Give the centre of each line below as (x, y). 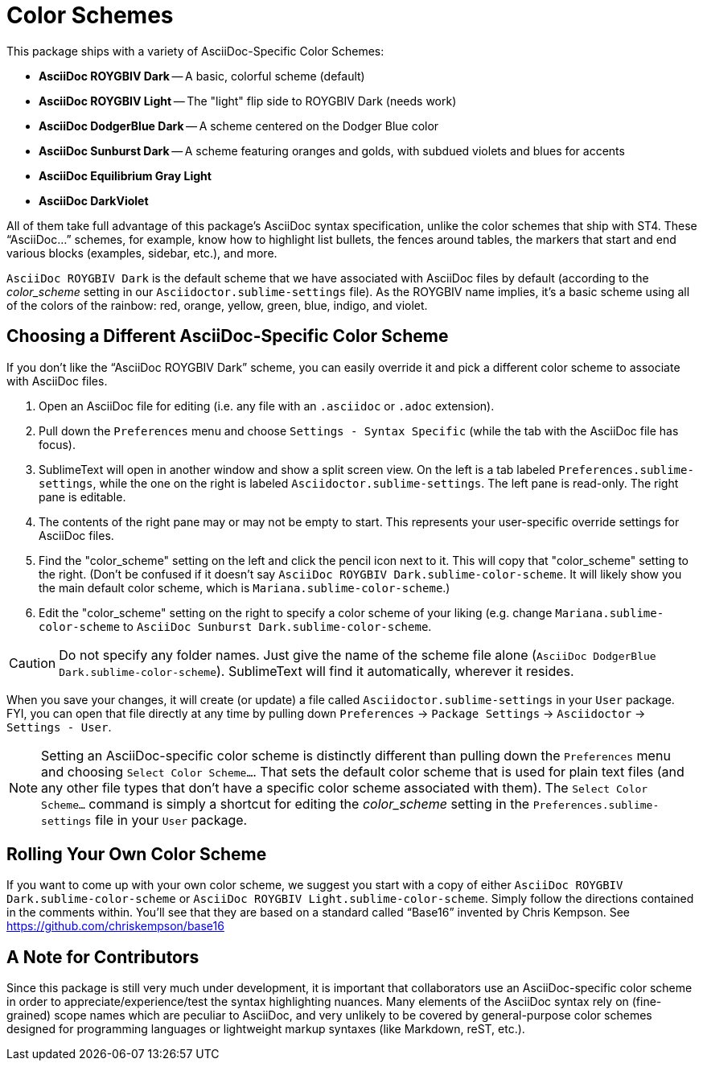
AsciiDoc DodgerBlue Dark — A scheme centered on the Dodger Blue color (239, 126)
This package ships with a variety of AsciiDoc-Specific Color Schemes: (195, 51)
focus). (57, 444)
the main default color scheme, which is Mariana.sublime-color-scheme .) (245, 587)
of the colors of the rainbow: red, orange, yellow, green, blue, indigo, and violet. (217, 305)
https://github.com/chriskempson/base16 (115, 926)
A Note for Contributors (103, 957)
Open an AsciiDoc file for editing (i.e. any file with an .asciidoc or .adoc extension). (267, 406)
